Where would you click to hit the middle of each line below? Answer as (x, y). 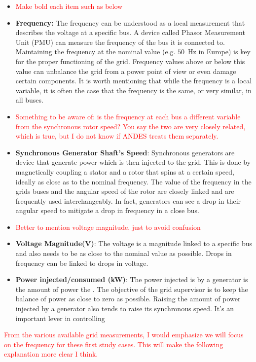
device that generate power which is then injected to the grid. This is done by (133, 162)
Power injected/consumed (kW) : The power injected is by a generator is (132, 279)
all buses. (29, 100)
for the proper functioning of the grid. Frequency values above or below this (130, 61)
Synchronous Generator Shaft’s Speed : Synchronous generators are (125, 152)
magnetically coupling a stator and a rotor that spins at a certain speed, (125, 171)
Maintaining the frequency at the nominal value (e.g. (95, 52)
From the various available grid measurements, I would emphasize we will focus (124, 335)
